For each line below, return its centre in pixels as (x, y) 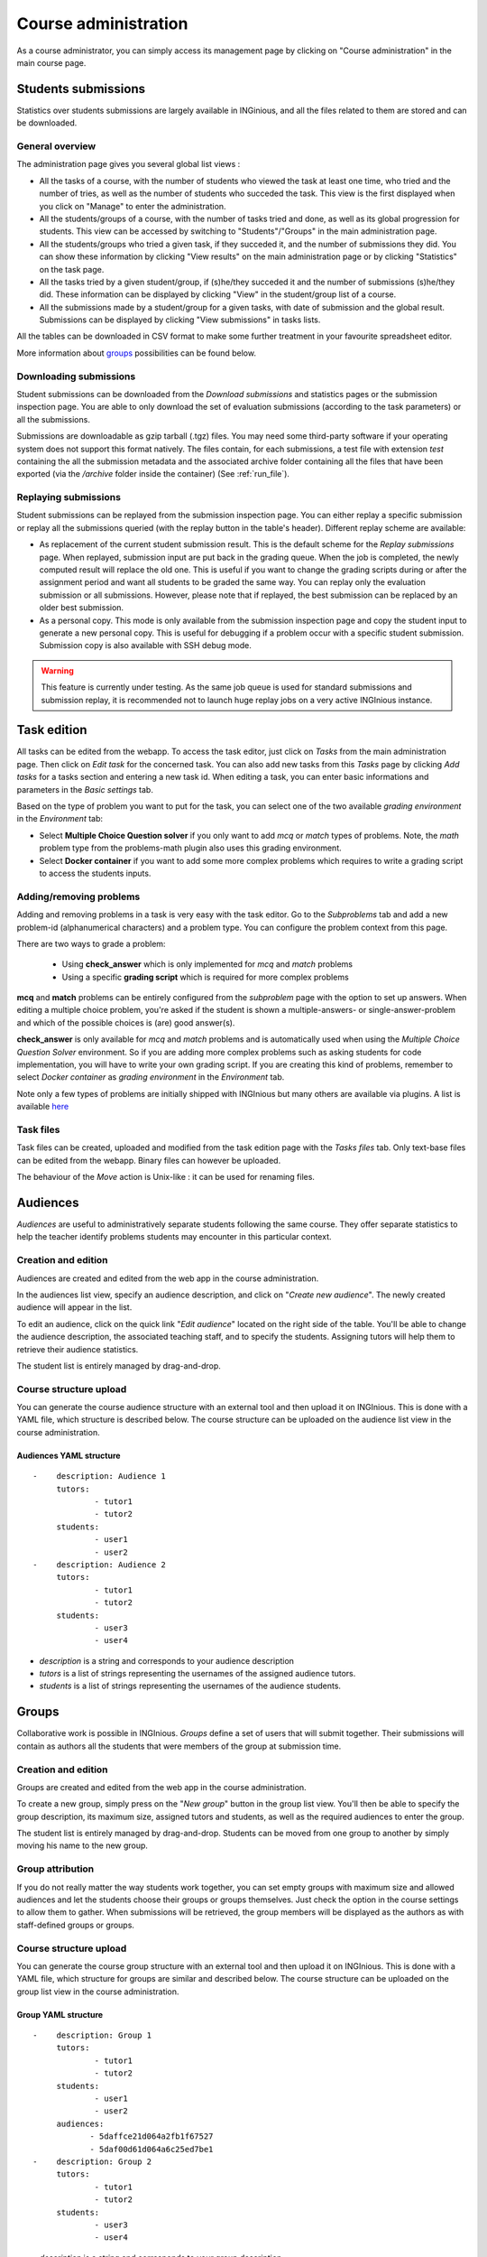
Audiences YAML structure (69, 1455)
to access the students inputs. (95, 873)
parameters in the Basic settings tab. (85, 789)
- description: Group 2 (92, 2161)
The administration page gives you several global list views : (129, 164)
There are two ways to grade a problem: (91, 943)
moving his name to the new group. (83, 1845)
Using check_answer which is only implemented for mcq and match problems (207, 964)
